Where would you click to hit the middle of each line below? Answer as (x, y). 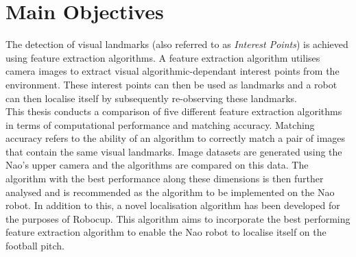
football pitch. (35, 246)
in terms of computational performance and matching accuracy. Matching (160, 124)
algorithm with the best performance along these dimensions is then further (165, 179)
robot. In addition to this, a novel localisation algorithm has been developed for (173, 205)
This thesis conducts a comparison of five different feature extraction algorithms (174, 111)
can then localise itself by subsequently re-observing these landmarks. (151, 98)
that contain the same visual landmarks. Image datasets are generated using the (174, 151)
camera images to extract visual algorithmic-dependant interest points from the (173, 71)
